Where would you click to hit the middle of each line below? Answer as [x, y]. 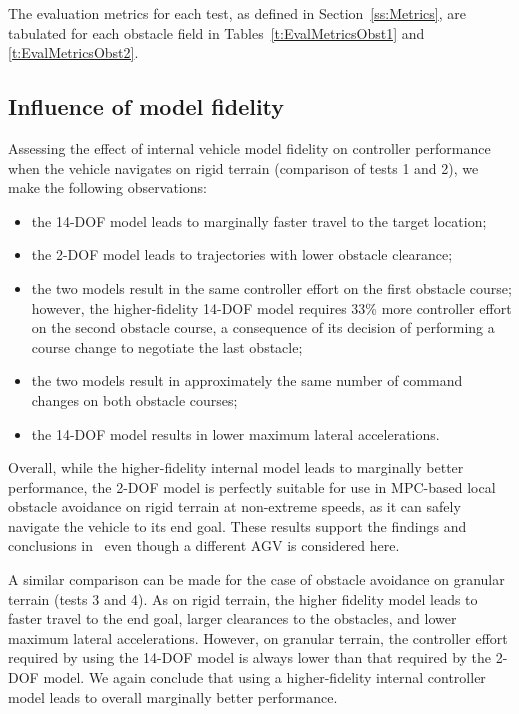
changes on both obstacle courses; [134, 399]
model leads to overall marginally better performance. [173, 696]
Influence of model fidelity [146, 106]
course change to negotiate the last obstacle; [167, 346]
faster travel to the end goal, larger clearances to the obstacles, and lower [232, 618]
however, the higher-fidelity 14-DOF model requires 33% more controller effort [271, 307]
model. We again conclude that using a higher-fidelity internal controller [264, 677]
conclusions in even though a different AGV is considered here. [204, 545]
